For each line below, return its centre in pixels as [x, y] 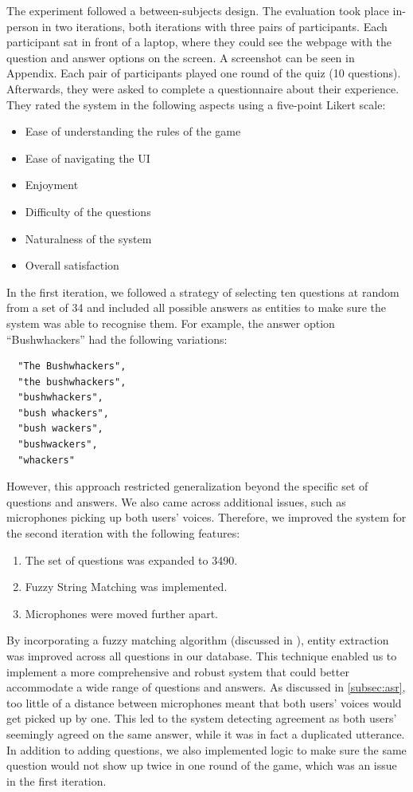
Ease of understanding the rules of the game [133, 131]
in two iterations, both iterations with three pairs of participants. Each [214, 26]
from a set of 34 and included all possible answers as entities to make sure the [197, 307]
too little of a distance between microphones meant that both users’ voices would [204, 702]
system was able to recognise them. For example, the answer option [171, 323]
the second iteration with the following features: [123, 533]
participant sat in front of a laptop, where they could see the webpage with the [199, 42]
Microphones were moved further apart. [121, 613]
